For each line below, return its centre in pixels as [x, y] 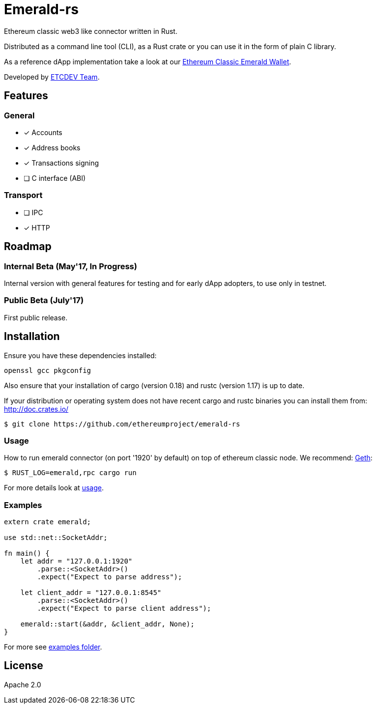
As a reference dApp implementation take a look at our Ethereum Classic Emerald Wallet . [148, 61]
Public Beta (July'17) [44, 300]
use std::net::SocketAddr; [56, 538]
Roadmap [28, 247]
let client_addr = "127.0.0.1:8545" [91, 593]
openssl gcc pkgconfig [48, 370]
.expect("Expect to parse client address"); [124, 609]
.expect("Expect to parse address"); [110, 577]
